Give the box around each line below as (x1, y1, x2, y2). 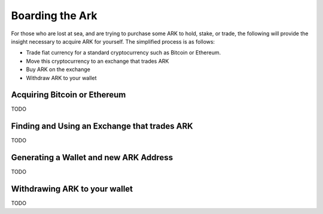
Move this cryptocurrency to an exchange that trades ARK (26, 57, 169, 65)
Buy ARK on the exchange (26, 66, 91, 73)
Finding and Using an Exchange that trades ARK (11, 121, 194, 132)
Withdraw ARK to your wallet (26, 74, 97, 81)
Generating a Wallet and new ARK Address (11, 152, 173, 163)
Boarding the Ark (11, 9, 97, 22)
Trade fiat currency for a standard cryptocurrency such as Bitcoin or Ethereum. (26, 49, 221, 56)
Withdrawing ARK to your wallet (11, 184, 133, 194)
